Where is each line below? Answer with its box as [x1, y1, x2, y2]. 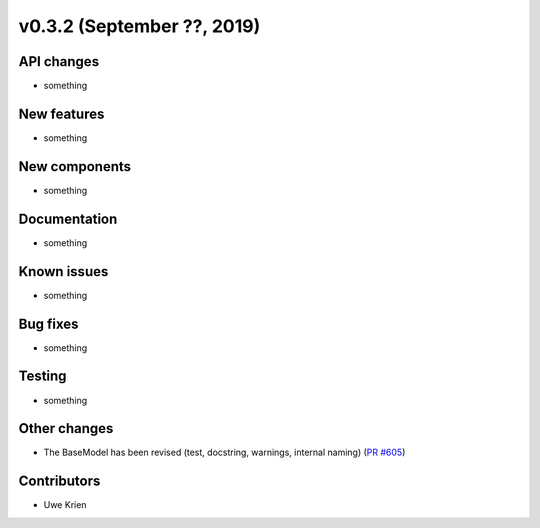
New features [18, 105, 105, 122]
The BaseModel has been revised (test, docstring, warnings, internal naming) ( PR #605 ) [43, 446, 406, 459]
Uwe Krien [43, 499, 87, 511]
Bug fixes [18, 315, 79, 332]
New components [18, 158, 132, 175]
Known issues [18, 263, 109, 280]
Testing [18, 368, 67, 385]
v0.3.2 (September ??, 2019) [18, 15, 261, 37]
